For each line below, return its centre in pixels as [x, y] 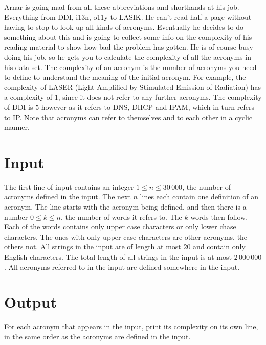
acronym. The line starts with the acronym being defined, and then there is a [125, 207]
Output [30, 302]
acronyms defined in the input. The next [68, 197]
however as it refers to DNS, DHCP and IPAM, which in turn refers [148, 107]
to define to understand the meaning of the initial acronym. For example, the [125, 77]
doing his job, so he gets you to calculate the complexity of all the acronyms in [128, 56]
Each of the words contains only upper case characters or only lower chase [120, 227]
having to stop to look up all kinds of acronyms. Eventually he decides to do [124, 27]
